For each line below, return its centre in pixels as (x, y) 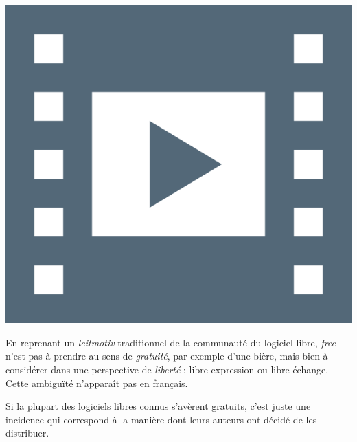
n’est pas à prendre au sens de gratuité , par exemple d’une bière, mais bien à (167, 356)
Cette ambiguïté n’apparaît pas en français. (97, 383)
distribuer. (27, 433)
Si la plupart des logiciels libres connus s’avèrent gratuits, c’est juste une (158, 406)
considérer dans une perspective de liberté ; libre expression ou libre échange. (167, 369)
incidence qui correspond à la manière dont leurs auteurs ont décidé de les (161, 419)
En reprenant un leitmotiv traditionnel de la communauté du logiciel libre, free (171, 342)
